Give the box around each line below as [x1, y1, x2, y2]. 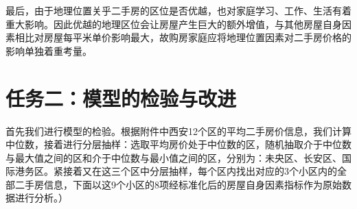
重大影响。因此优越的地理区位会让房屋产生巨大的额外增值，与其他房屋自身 [5, 16, 342, 31]
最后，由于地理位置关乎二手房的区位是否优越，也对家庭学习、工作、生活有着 [5, 3, 352, 17]
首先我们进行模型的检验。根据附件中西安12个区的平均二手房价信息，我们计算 [5, 123, 352, 138]
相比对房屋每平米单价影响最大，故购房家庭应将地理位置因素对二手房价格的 [14, 30, 352, 45]
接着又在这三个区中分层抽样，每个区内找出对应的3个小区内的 [62, 164, 337, 178]
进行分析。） [14, 190, 68, 205]
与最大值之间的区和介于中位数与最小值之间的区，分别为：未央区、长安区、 [5, 150, 342, 164]
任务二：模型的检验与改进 [5, 84, 237, 112]
